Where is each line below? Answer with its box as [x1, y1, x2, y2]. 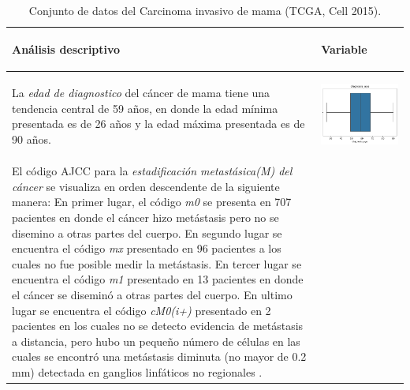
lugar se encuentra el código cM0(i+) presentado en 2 [12, 302, 271, 318]
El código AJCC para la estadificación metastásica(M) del [12, 163, 293, 179]
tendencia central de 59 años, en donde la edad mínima [12, 99, 278, 116]
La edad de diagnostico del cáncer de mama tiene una [12, 84, 270, 101]
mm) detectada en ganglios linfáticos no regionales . [12, 363, 263, 380]
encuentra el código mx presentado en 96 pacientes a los [12, 240, 281, 257]
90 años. [12, 130, 51, 147]
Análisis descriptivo [12, 40, 121, 57]
